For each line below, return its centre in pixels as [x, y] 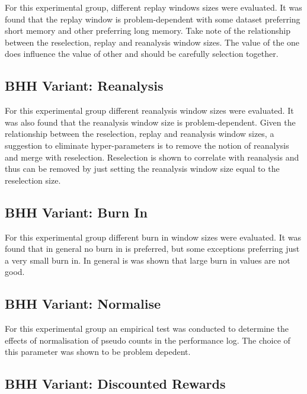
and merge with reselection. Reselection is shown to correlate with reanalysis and [152, 157]
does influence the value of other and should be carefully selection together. [142, 54]
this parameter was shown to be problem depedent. [98, 352]
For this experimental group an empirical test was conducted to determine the [147, 329]
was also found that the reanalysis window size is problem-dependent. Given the [150, 122]
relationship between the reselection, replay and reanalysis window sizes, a [140, 134]
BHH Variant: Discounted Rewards [115, 384]
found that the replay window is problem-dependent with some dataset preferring [153, 19]
